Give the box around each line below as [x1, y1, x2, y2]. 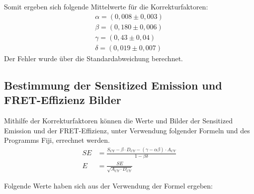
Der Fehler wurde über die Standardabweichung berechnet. [4, 53, 183, 63]
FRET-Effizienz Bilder [4, 92, 121, 107]
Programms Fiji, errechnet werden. [4, 135, 110, 145]
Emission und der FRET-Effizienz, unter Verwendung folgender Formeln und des [4, 125, 250, 135]
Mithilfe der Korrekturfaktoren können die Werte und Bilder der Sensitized [4, 115, 233, 125]
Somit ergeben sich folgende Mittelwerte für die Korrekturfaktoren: [4, 1, 208, 11]
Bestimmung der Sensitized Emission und [4, 77, 222, 93]
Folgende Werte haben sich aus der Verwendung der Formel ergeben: [4, 180, 213, 191]
